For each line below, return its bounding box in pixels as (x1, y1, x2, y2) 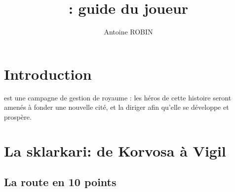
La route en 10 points (4, 174, 117, 190)
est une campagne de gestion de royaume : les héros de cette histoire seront (4, 92, 232, 102)
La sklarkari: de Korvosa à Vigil (4, 140, 226, 160)
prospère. (4, 111, 32, 122)
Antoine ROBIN (104, 27, 153, 37)
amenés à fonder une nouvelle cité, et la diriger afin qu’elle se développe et (4, 102, 229, 112)
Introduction (4, 64, 92, 84)
